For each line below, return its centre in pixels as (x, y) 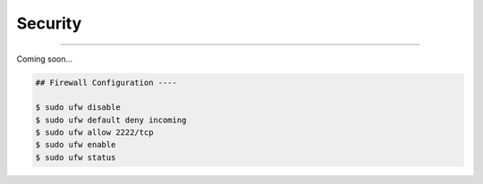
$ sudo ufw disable (78, 108)
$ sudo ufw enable (76, 145)
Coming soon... (45, 59)
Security (49, 23)
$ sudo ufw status (76, 157)
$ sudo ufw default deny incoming (111, 120)
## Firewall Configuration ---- (106, 82)
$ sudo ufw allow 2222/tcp (94, 133)
